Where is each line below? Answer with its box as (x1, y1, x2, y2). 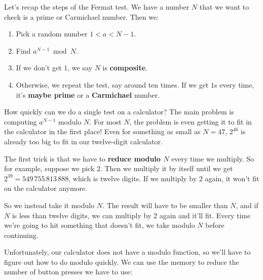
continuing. (4, 229, 39, 240)
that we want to (199, 2, 249, 12)
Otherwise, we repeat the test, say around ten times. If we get (16, 79, 209, 90)
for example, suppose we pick (4, 163, 95, 174)
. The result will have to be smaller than (102, 199, 228, 210)
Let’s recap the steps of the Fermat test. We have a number (4, 2, 190, 12)
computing (4, 116, 37, 127)
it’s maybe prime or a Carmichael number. (16, 89, 160, 100)
